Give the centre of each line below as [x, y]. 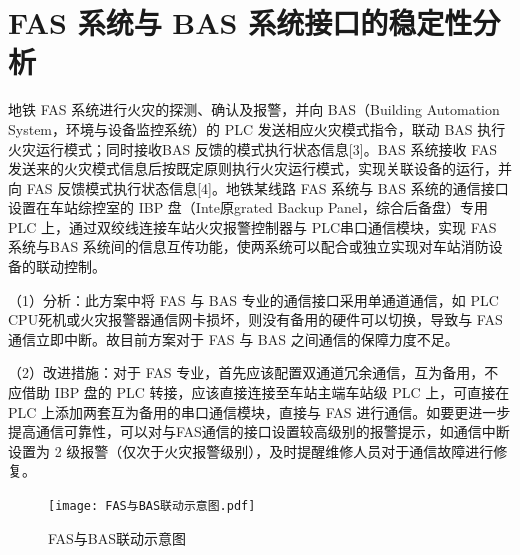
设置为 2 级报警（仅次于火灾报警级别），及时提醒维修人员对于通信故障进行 [251, 450]
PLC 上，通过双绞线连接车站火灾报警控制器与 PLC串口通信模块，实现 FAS [252, 226]
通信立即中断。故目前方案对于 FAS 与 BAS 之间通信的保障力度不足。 [233, 338]
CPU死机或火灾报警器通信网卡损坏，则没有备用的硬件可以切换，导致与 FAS [255, 319]
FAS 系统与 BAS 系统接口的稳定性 [240, 22]
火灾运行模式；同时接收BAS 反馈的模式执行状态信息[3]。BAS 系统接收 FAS [253, 148]
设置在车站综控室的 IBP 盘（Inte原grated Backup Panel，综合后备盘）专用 [248, 207]
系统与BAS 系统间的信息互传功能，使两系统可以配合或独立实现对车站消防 [248, 246]
